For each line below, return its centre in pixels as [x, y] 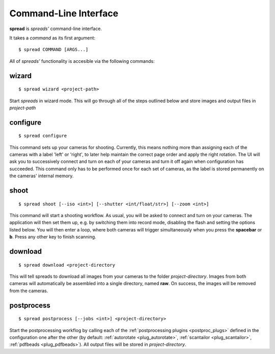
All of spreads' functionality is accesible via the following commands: [82, 61]
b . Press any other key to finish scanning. [53, 237]
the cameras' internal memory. [42, 176]
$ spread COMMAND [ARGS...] [53, 50]
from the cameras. [29, 291]
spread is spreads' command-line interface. [56, 29]
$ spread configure [43, 136]
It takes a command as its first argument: [52, 38]
